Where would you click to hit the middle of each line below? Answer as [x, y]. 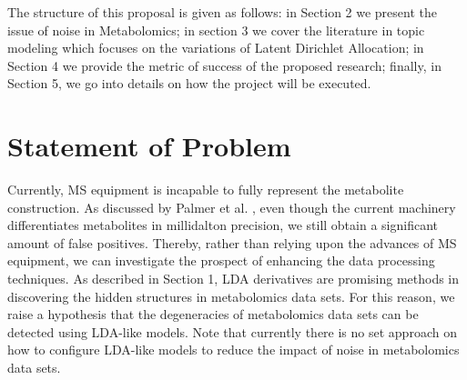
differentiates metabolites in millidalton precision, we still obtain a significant [223, 225]
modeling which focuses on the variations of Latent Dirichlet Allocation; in [216, 48]
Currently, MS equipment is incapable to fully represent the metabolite [206, 190]
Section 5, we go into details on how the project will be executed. [189, 83]
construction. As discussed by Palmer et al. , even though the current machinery [232, 207]
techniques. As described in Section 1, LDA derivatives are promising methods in [233, 279]
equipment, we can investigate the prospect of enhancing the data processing [221, 260]
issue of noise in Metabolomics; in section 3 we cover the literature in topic [216, 30]
